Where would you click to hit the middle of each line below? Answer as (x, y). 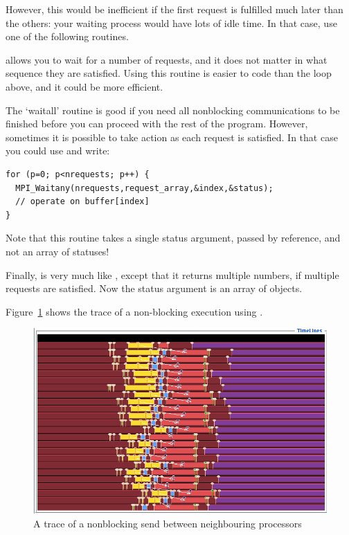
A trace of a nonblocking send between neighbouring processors (168, 523)
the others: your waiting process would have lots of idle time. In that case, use (171, 22)
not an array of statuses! (57, 251)
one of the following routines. (67, 36)
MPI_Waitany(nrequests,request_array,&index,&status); (144, 188)
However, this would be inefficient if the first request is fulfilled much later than (174, 9)
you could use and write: (58, 151)
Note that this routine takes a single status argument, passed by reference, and (173, 238)
